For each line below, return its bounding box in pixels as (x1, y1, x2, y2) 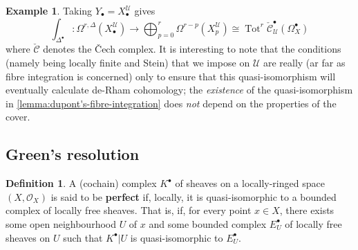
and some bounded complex (149, 216, 267, 231)
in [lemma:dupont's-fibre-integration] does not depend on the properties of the (6, 96, 337, 110)
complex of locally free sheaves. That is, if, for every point (6, 203, 252, 217)
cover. (6, 109, 30, 124)
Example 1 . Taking (6, 3, 93, 17)
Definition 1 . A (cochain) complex (6, 176, 157, 190)
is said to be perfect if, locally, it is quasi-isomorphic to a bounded (50, 189, 337, 204)
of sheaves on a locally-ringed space (175, 176, 325, 190)
